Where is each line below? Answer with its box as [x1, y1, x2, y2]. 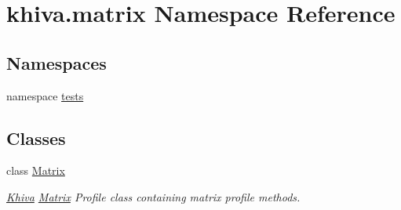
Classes [6, 125, 66, 150]
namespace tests [6, 87, 84, 103]
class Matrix [6, 162, 65, 179]
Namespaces [6, 50, 107, 74]
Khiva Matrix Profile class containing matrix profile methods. [6, 188, 301, 205]
